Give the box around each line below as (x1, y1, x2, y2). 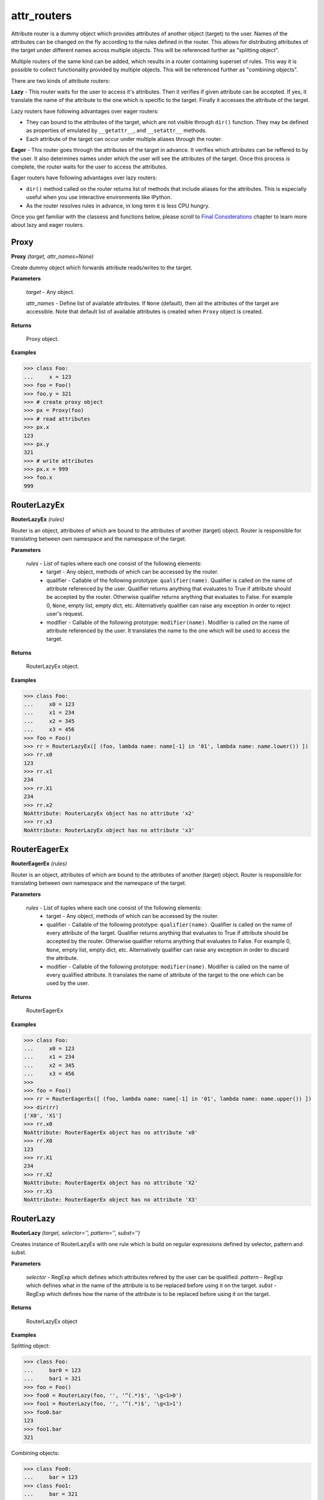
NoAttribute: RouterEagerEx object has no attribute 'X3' (23, 1196, 198, 1203)
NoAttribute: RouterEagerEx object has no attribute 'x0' (23, 1129, 198, 1136)
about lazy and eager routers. (11, 221, 85, 229)
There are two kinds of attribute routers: (11, 77, 110, 84)
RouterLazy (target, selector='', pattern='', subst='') (11, 1229, 140, 1237)
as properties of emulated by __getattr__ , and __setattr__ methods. (26, 127, 207, 134)
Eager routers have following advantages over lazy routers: (11, 174, 157, 181)
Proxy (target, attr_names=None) (11, 253, 94, 260)
